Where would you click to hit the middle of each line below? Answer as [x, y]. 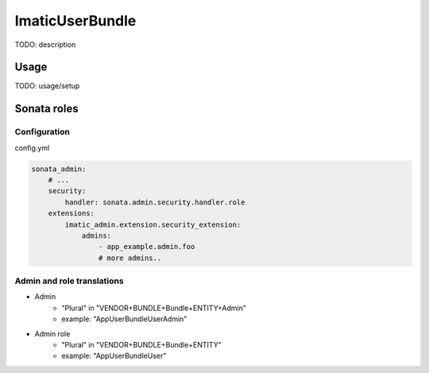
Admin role [52, 333]
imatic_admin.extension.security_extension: [153, 224]
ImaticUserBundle [75, 21]
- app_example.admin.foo [147, 247]
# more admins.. [130, 258]
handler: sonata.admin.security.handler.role [155, 202]
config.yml [32, 148]
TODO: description [45, 45]
